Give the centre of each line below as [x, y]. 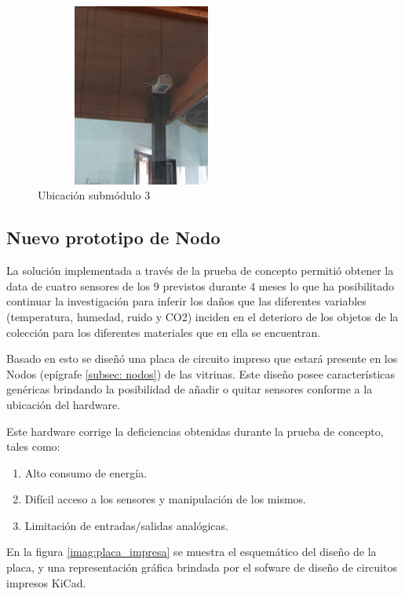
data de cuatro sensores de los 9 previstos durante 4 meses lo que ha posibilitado [200, 285]
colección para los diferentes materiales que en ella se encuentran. [164, 332]
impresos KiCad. [46, 582]
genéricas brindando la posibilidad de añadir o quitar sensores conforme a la [190, 389]
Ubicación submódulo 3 [94, 195]
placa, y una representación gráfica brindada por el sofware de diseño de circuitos [202, 567]
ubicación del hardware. [64, 404]
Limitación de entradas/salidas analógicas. [126, 525]
